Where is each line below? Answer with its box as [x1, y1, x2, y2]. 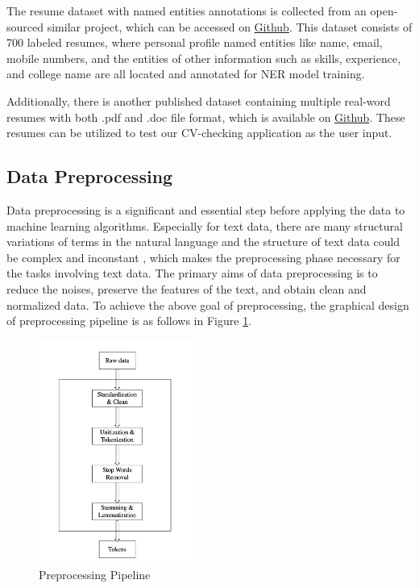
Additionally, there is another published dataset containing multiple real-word [6, 92, 391, 109]
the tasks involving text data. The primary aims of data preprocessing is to [6, 265, 378, 281]
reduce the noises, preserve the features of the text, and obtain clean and [6, 280, 367, 297]
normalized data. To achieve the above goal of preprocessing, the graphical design [6, 296, 409, 313]
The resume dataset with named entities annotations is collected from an [6, 2, 367, 19]
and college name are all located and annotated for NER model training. [6, 65, 365, 82]
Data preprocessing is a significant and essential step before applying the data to [6, 201, 405, 218]
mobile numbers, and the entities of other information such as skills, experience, [6, 49, 401, 66]
